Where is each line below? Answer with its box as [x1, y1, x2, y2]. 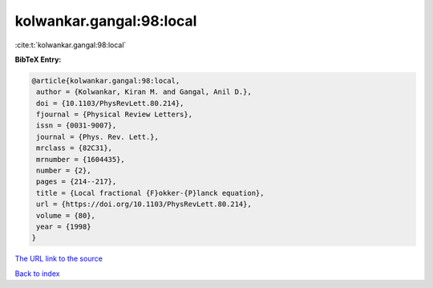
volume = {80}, [36, 211, 96, 220]
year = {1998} [36, 222, 91, 231]
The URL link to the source [14, 254, 103, 264]
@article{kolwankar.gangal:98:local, [31, 76, 180, 85]
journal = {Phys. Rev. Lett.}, [36, 132, 160, 141]
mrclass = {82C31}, [36, 144, 112, 152]
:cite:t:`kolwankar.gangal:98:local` [14, 40, 127, 50]
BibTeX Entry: [14, 55, 62, 64]
